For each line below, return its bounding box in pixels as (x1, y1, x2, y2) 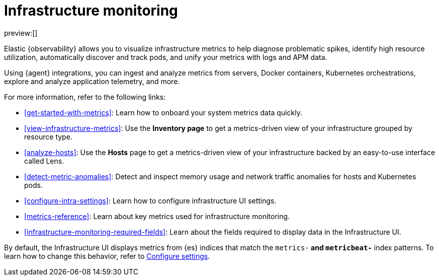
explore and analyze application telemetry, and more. (4, 77, 180, 86)
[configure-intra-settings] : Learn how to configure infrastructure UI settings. (24, 196, 277, 205)
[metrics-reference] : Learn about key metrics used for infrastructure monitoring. (24, 212, 290, 221)
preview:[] (4, 28, 38, 37)
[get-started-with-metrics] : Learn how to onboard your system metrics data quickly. (24, 108, 303, 117)
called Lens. (24, 156, 64, 165)
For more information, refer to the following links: (4, 92, 166, 101)
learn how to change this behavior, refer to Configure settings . (4, 251, 210, 260)
